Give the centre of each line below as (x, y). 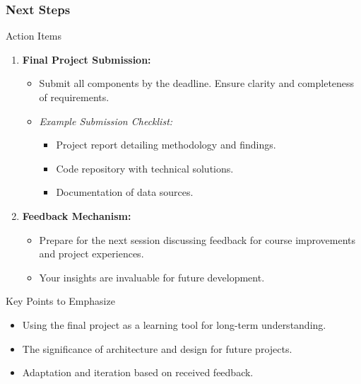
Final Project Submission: (87, 59)
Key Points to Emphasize (60, 301)
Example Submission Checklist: (106, 121)
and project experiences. (91, 254)
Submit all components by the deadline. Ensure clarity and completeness (197, 83)
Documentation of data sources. (125, 192)
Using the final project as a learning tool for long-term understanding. (174, 324)
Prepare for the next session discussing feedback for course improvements (197, 239)
